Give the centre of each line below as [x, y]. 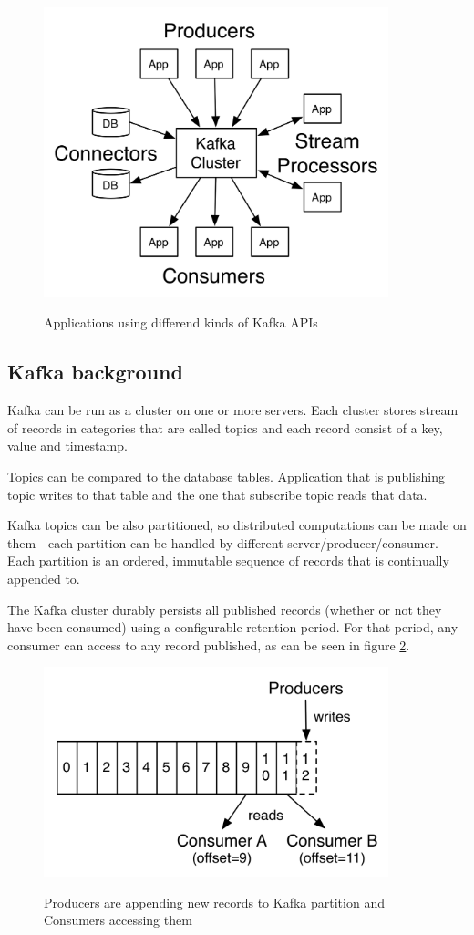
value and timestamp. [67, 446]
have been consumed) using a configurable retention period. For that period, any [233, 627]
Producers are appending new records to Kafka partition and [214, 902]
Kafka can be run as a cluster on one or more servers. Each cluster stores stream [233, 410]
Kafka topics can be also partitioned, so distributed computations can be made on [237, 525]
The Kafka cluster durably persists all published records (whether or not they [225, 609]
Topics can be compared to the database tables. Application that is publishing [226, 476]
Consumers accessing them [118, 920]
